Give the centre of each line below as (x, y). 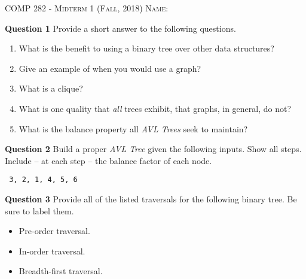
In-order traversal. (52, 251)
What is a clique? (51, 88)
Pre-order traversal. (54, 231)
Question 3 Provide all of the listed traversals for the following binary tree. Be (151, 199)
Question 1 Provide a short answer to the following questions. (120, 28)
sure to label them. (39, 210)
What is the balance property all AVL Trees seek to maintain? (133, 128)
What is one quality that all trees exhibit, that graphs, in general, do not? (155, 108)
